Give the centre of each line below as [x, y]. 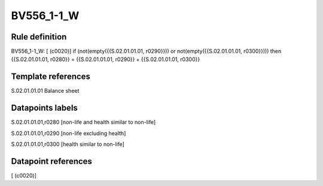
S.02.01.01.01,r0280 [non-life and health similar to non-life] [83, 122]
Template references [51, 77]
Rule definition [39, 37]
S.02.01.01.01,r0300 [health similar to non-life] [68, 144]
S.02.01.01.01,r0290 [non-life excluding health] [68, 133]
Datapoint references [52, 161]
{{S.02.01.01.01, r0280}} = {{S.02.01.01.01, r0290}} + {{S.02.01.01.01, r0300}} [106, 59]
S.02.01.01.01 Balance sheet [45, 91]
